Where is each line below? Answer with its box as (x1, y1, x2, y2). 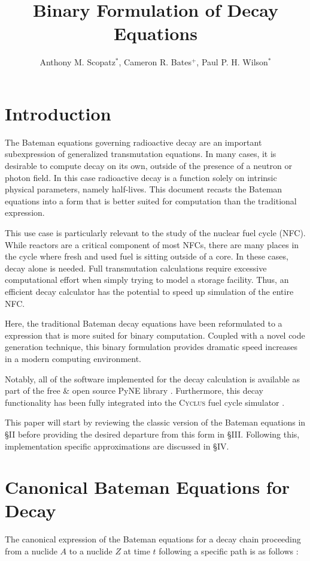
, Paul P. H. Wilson (196, 56, 268, 68)
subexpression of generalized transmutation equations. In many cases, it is (5, 147, 276, 160)
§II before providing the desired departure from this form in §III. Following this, (5, 427, 300, 440)
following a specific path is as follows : (159, 545, 299, 557)
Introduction (5, 101, 111, 125)
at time (123, 545, 150, 557)
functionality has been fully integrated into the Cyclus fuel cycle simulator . (5, 396, 285, 408)
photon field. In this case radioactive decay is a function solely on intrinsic (5, 171, 277, 183)
